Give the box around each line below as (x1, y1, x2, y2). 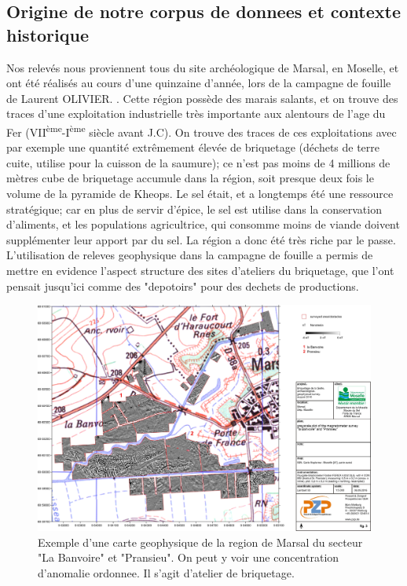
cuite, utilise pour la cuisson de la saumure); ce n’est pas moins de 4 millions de (6, 154, 390, 170)
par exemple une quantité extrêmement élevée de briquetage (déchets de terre (6, 139, 380, 156)
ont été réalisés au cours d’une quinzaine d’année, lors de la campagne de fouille (6, 75, 391, 91)
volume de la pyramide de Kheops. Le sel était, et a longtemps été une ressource (6, 185, 394, 201)
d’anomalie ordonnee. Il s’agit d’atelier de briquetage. (38, 564, 295, 581)
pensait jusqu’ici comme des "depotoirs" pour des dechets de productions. (6, 277, 359, 294)
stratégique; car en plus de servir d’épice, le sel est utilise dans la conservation (6, 200, 382, 217)
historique (6, 22, 89, 46)
